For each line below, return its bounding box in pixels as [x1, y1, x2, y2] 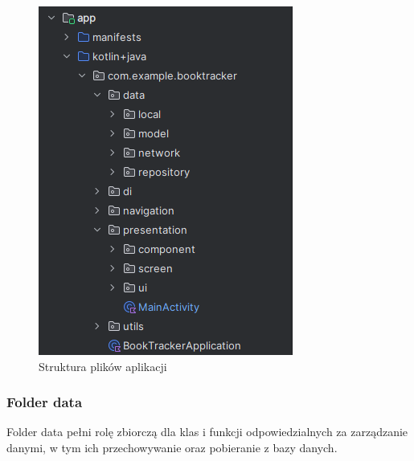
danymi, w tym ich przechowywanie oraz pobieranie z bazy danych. [6, 439, 338, 455]
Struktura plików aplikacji [39, 357, 167, 374]
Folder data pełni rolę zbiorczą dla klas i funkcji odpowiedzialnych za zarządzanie [6, 423, 408, 440]
